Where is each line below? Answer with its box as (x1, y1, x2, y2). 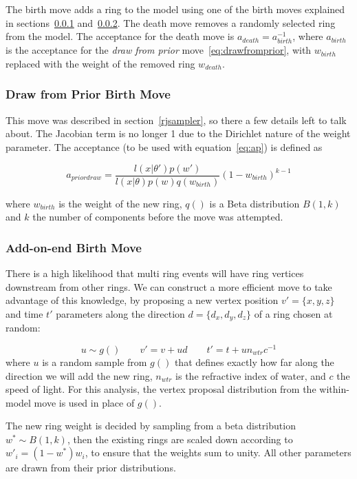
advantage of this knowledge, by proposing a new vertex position (6, 293, 279, 307)
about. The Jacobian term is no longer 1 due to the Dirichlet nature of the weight (6, 126, 351, 141)
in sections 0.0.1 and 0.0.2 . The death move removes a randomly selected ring (6, 15, 336, 30)
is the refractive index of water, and (175, 368, 326, 383)
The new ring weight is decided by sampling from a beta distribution (6, 418, 296, 433)
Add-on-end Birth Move (6, 238, 142, 256)
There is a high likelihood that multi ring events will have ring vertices (6, 266, 304, 280)
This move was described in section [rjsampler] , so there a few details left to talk (6, 112, 347, 127)
